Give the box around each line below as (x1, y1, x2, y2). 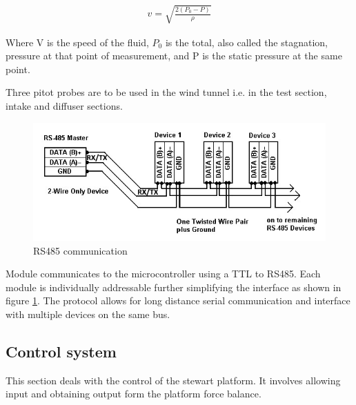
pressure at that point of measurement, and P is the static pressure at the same (6, 48, 342, 63)
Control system (6, 340, 117, 362)
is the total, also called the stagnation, (165, 34, 328, 49)
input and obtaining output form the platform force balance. (6, 386, 261, 401)
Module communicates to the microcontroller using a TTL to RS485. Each (6, 266, 321, 281)
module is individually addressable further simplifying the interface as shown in (6, 279, 342, 294)
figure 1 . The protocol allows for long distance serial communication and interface (6, 293, 350, 308)
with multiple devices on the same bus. (6, 306, 170, 321)
